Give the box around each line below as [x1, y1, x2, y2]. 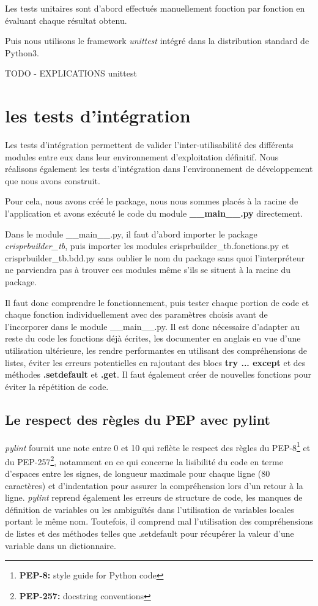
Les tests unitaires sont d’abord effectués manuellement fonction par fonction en [5, 2, 305, 14]
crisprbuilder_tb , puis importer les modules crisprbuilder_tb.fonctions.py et [5, 239, 289, 252]
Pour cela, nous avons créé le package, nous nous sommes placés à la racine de [5, 195, 298, 208]
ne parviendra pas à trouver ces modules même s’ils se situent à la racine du [5, 263, 290, 276]
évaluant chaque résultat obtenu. [5, 13, 127, 26]
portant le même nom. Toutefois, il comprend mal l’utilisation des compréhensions [5, 515, 313, 528]
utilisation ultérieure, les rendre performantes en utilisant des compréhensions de [5, 344, 307, 356]
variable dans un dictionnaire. [5, 539, 116, 552]
